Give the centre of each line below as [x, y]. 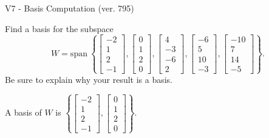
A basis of [23, 112]
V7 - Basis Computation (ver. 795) [70, 8]
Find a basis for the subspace [59, 28]
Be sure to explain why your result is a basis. [89, 79]
